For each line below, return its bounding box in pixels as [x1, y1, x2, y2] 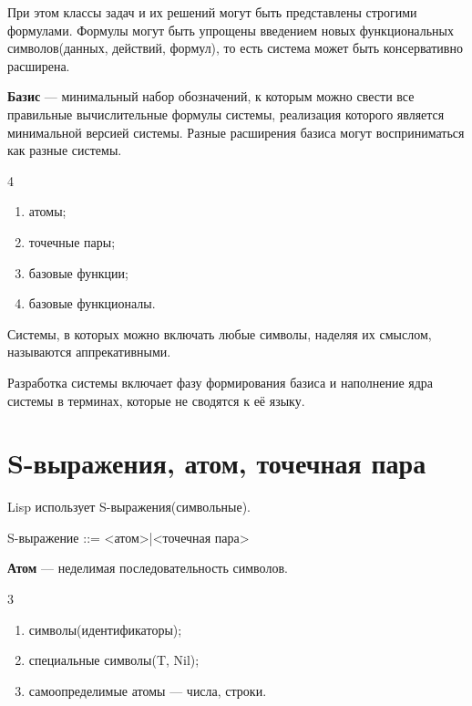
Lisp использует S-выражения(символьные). [7, 497, 251, 516]
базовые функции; [28, 263, 128, 282]
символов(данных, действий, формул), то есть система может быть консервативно [7, 38, 463, 57]
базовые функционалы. [28, 294, 156, 313]
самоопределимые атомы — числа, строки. [28, 680, 267, 700]
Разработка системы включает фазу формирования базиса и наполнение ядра [7, 372, 434, 391]
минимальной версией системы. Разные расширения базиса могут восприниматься [7, 122, 465, 141]
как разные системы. [7, 140, 122, 160]
